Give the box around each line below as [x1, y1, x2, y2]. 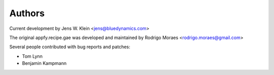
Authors [9, 8, 45, 19]
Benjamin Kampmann [22, 60, 67, 66]
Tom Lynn [22, 53, 43, 59]
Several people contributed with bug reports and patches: [9, 44, 130, 50]
